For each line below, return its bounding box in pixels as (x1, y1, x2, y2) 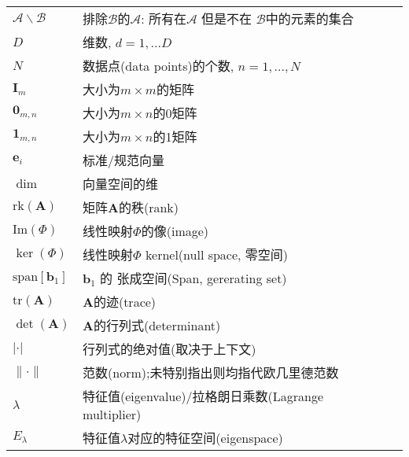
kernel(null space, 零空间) (146, 245, 289, 264)
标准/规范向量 (83, 151, 165, 169)
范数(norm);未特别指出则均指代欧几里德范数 (83, 363, 339, 381)
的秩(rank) (118, 198, 179, 216)
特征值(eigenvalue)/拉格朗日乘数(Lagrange (83, 387, 324, 405)
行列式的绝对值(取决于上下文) (83, 340, 256, 358)
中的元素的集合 (265, 9, 354, 28)
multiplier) (83, 405, 142, 423)
